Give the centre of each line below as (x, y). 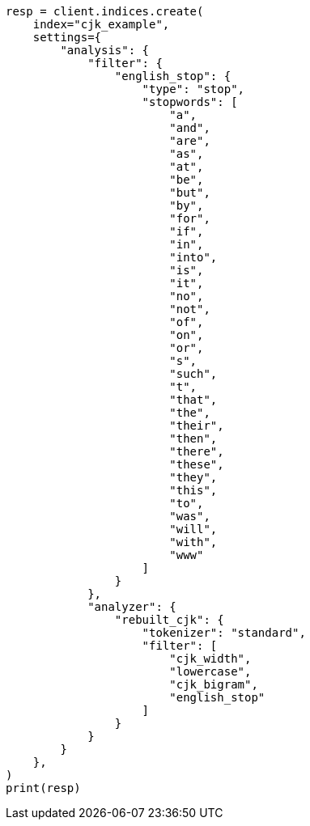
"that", (193, 400)
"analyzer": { (132, 607)
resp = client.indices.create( (105, 11)
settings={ (67, 37)
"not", (190, 309)
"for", (190, 218)
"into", (193, 257)
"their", (197, 426)
